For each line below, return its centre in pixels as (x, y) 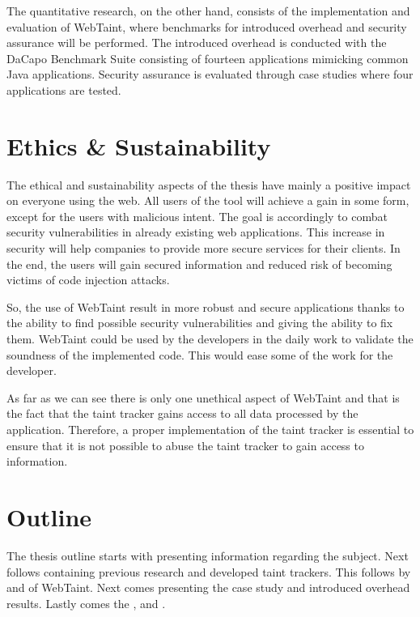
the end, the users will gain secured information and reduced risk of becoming (199, 264)
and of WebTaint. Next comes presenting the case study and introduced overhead (208, 587)
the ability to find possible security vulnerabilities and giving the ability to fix (200, 323)
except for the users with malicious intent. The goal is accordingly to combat (197, 216)
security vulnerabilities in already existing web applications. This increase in (196, 232)
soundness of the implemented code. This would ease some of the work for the (200, 354)
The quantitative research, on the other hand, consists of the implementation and (208, 11)
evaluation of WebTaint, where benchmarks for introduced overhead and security (207, 26)
